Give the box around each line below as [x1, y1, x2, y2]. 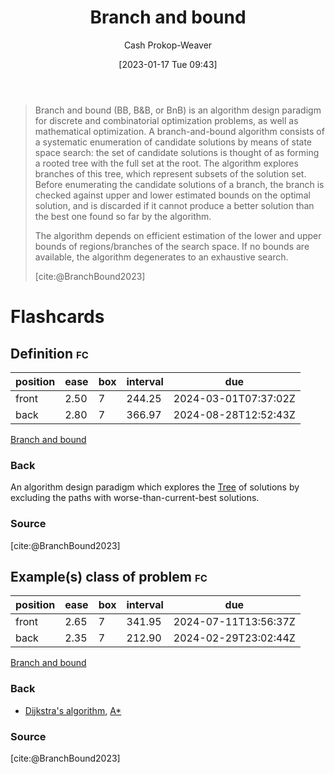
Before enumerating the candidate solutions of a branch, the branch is [34, 178, 325, 190]
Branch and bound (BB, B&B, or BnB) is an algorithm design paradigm [34, 104, 322, 116]
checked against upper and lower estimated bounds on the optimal [34, 189, 311, 201]
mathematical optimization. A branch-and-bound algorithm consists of [34, 125, 325, 137]
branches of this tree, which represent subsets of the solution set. [34, 167, 307, 180]
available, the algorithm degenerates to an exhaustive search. [34, 251, 289, 263]
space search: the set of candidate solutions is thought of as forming [34, 146, 320, 158]
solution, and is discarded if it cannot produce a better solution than [34, 199, 315, 211]
